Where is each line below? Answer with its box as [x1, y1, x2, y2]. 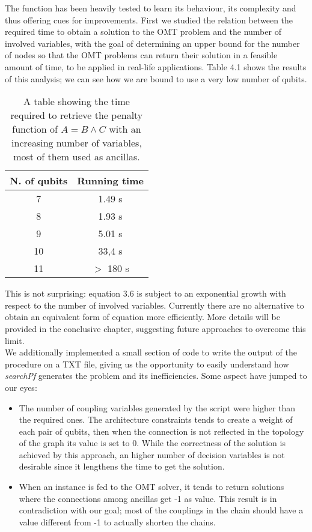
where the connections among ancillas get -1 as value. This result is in [19, 492, 277, 504]
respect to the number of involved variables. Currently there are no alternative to [5, 298, 304, 311]
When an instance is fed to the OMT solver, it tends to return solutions [19, 480, 284, 493]
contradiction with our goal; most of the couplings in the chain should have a [19, 504, 304, 516]
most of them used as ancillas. [13, 150, 140, 164]
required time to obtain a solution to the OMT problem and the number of [5, 25, 281, 38]
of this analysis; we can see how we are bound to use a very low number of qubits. [5, 72, 307, 85]
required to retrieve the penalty [10, 108, 143, 122]
